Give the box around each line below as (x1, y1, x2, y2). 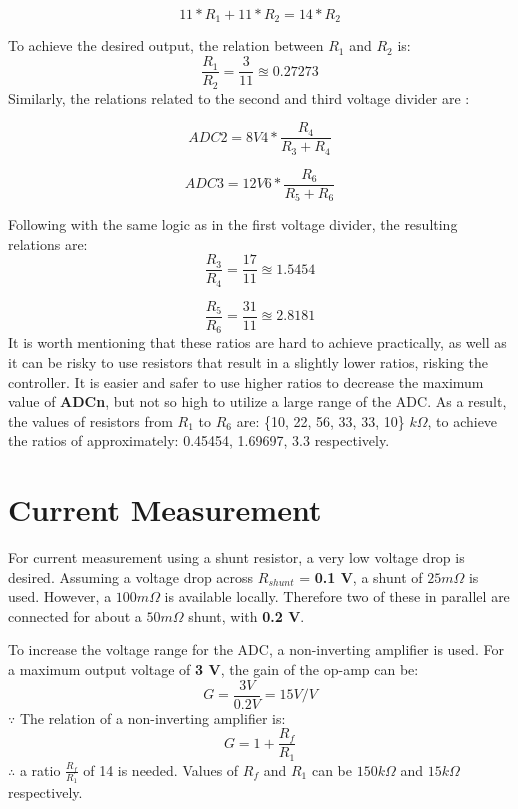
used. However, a (8, 586, 112, 607)
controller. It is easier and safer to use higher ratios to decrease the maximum (8, 371, 484, 392)
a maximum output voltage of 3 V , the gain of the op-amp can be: (8, 659, 419, 680)
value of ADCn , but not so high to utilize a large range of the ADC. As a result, (8, 391, 507, 412)
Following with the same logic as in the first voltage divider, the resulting (8, 214, 458, 235)
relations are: (8, 233, 88, 254)
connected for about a (8, 605, 142, 626)
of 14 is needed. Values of (83, 759, 239, 780)
